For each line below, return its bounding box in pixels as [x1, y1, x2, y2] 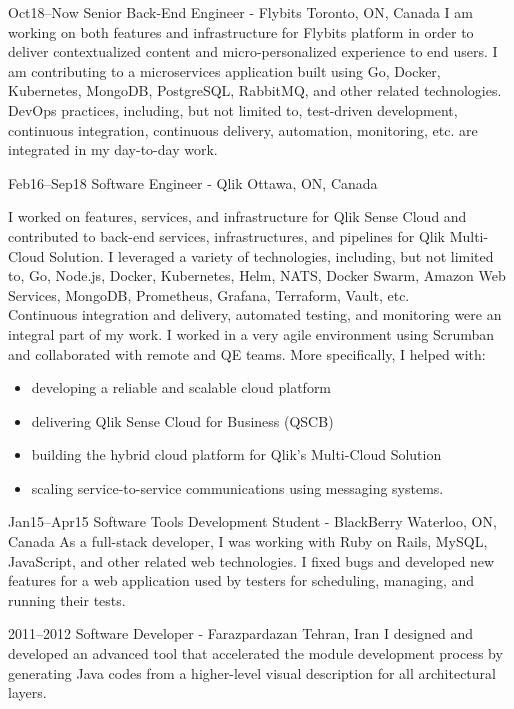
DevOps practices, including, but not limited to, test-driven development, [8, 99, 458, 120]
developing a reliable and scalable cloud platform [31, 377, 332, 398]
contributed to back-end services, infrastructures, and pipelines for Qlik [8, 225, 445, 246]
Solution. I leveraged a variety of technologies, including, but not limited [49, 245, 494, 266]
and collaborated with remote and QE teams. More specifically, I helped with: [8, 343, 486, 364]
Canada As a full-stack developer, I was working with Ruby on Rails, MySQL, [8, 531, 488, 552]
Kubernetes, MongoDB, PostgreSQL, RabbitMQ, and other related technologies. [8, 80, 502, 101]
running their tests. [8, 589, 126, 610]
